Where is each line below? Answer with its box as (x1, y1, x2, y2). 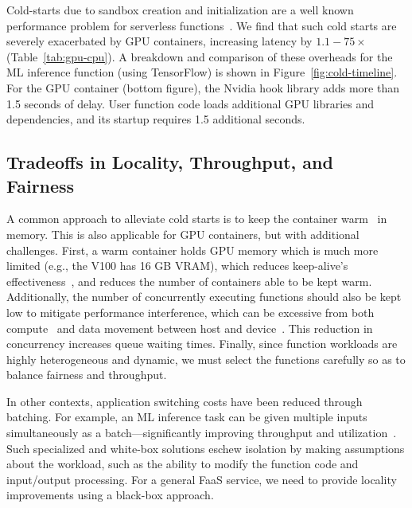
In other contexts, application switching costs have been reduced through (6, 393, 363, 409)
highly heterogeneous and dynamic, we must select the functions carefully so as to (6, 350, 406, 367)
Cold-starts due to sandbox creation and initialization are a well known (6, 2, 354, 18)
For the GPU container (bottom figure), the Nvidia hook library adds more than (6, 79, 399, 96)
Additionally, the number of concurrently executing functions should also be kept (6, 288, 402, 305)
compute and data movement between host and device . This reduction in (6, 319, 373, 336)
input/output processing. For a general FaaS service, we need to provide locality (6, 471, 397, 487)
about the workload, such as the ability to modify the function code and (6, 455, 359, 472)
